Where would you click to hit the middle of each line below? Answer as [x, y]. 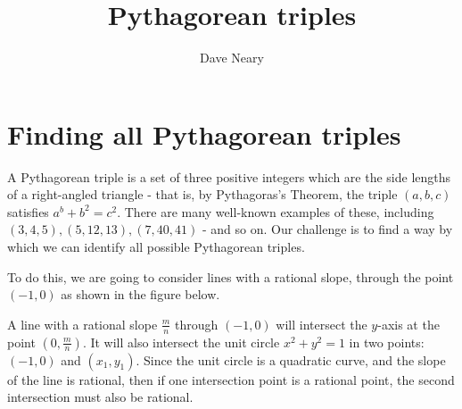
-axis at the [408, 324]
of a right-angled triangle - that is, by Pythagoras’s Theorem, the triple [202, 194]
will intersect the [322, 324]
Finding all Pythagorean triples [204, 134]
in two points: [387, 342]
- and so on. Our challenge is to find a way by [327, 229]
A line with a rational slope [82, 324]
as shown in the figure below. [140, 294]
